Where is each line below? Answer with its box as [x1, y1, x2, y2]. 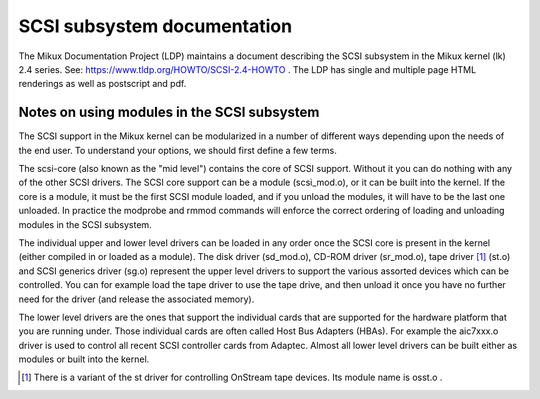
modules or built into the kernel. [18, 353, 150, 365]
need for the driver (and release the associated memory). [18, 293, 255, 305]
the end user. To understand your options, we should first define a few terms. [18, 144, 337, 156]
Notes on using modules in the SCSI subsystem [18, 104, 320, 121]
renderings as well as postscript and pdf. [18, 78, 187, 90]
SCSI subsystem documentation [18, 15, 293, 37]
